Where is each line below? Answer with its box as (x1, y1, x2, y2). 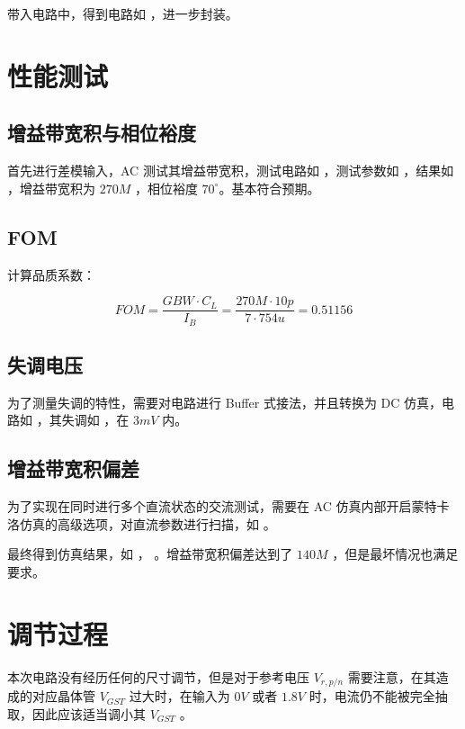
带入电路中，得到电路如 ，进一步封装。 (7, 4, 238, 22)
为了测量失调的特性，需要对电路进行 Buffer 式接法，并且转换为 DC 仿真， (7, 392, 443, 411)
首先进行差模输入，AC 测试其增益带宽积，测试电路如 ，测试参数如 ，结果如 (7, 161, 454, 180)
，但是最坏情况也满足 (332, 544, 459, 563)
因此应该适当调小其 (31, 704, 146, 723)
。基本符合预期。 (219, 178, 320, 197)
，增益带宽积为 (7, 178, 95, 197)
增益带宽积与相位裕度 (7, 119, 196, 147)
